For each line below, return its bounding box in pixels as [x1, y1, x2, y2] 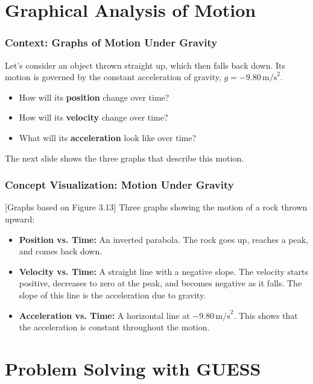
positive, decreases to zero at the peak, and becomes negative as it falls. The [19, 277, 302, 289]
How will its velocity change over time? [19, 111, 168, 124]
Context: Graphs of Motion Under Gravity [5, 35, 218, 50]
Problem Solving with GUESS [5, 356, 261, 380]
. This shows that [233, 309, 298, 321]
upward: [5, 212, 35, 225]
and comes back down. [19, 245, 103, 257]
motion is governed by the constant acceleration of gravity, [5, 71, 221, 83]
